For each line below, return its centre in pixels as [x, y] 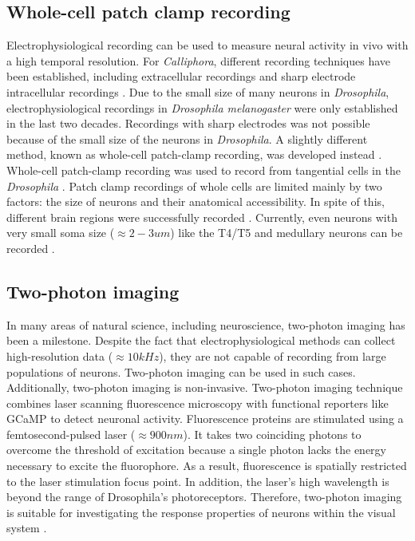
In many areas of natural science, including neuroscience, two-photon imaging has [206, 324]
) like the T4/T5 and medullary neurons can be [287, 233]
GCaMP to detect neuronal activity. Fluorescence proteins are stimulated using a [205, 419]
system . [27, 528]
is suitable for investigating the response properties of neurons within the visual [201, 512]
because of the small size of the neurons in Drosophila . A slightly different [187, 138]
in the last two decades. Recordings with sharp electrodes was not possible [188, 123]
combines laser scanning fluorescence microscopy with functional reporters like [198, 403]
